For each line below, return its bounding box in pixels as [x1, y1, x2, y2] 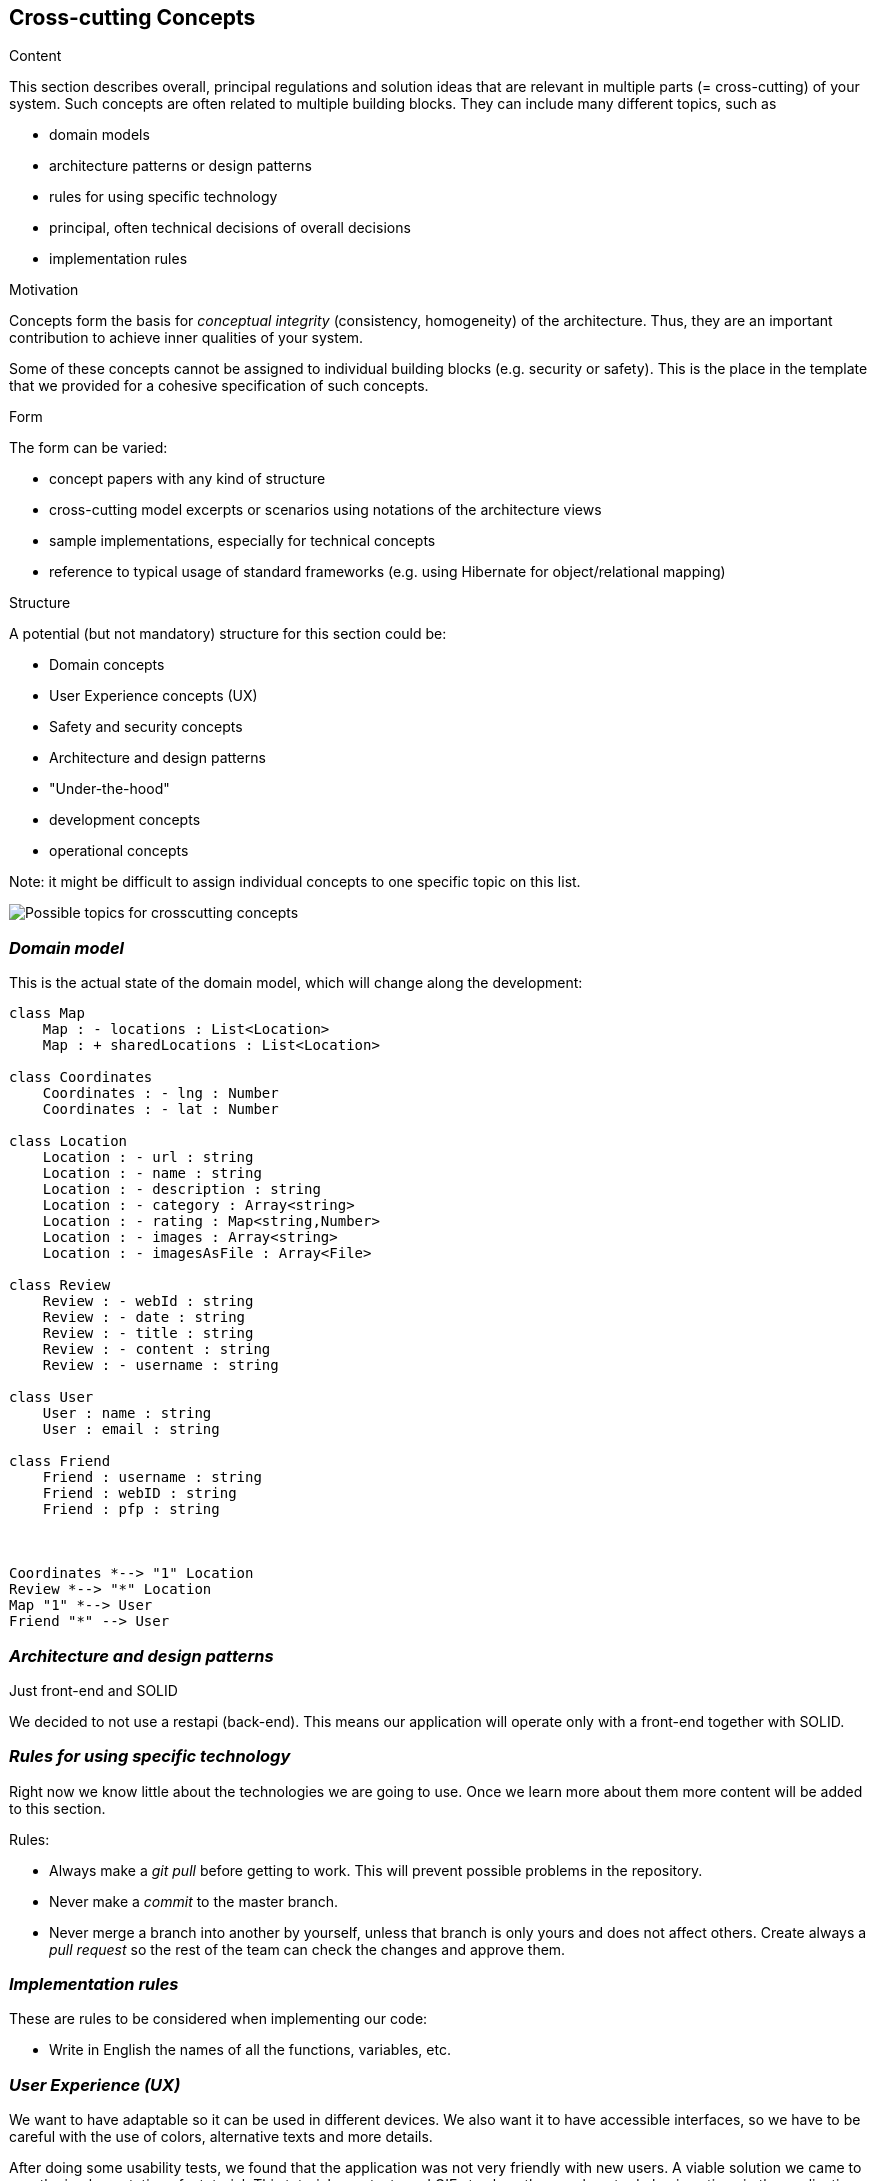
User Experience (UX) [9, 2074, 181, 2095]
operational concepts [49, 842, 189, 860]
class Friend [9, 1453, 111, 1470]
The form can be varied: [9, 439, 168, 457]
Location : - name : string [42, 1165, 262, 1182]
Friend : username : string [42, 1469, 262, 1486]
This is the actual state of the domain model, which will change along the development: [9, 974, 583, 992]
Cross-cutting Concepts [9, 5, 256, 30]
